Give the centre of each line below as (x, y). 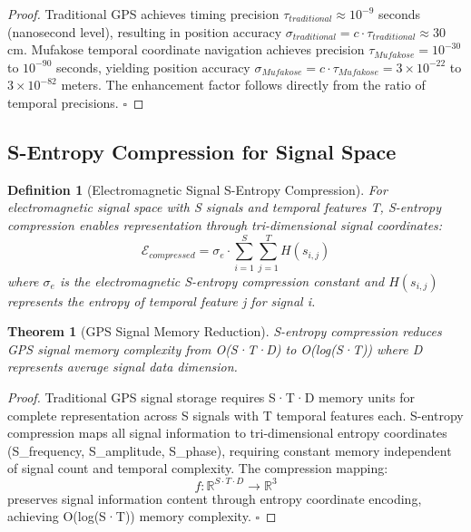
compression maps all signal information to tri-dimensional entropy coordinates (227, 433)
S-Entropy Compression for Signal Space (202, 151)
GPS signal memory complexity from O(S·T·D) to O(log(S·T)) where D (215, 348)
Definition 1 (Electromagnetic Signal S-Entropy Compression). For (197, 189)
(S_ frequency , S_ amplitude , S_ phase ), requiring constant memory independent (230, 450)
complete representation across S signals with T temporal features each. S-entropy (235, 415)
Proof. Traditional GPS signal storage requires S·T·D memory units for (211, 397)
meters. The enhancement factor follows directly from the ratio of (243, 85)
